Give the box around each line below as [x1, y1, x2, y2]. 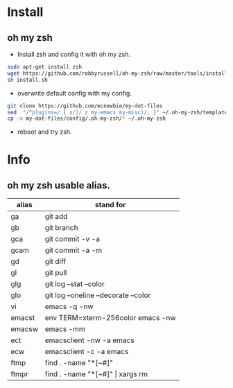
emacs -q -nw [44, 302, 94, 312]
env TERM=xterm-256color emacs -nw [44, 313, 176, 323]
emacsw [10, 324, 39, 334]
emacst [10, 313, 35, 323]
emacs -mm [44, 324, 85, 334]
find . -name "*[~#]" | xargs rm [44, 369, 148, 379]
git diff [44, 257, 67, 267]
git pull [44, 268, 67, 278]
